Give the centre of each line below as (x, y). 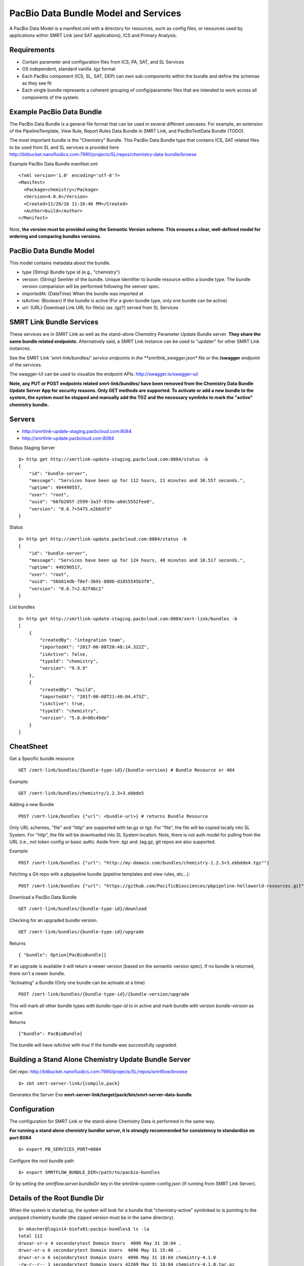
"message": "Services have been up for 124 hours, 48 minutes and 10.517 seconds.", (137, 560)
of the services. (26, 365)
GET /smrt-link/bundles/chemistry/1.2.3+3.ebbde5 (81, 793)
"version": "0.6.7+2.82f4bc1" (66, 588)
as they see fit (37, 83)
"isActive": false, (64, 654)
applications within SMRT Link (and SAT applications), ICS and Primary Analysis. (93, 35)
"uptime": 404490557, (56, 488)
